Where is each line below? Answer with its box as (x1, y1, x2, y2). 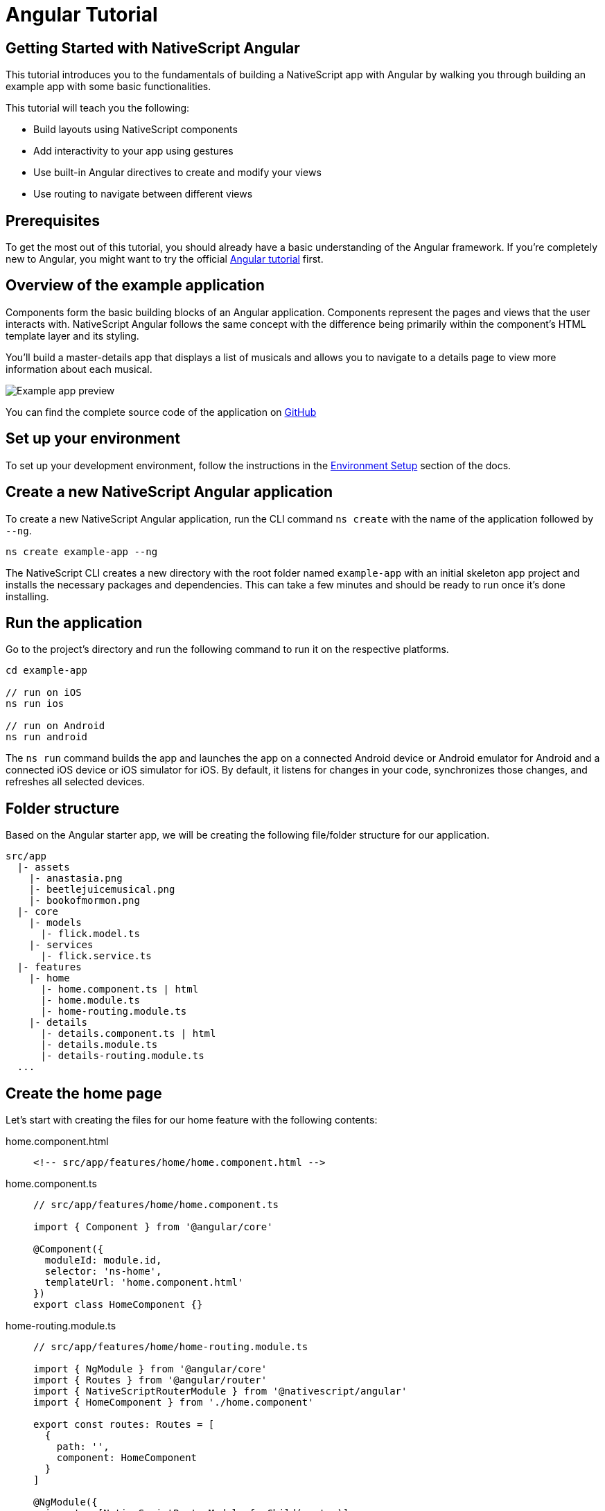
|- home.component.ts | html (40, 984, 199, 995)
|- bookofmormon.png (28, 895, 140, 907)
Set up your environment (6, 430, 180, 448)
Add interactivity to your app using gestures (33, 145, 234, 157)
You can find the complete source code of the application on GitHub (6, 405, 317, 418)
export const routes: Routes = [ (33, 1419, 215, 1431)
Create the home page (6, 1084, 162, 1102)
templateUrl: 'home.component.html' (44, 1277, 244, 1289)
